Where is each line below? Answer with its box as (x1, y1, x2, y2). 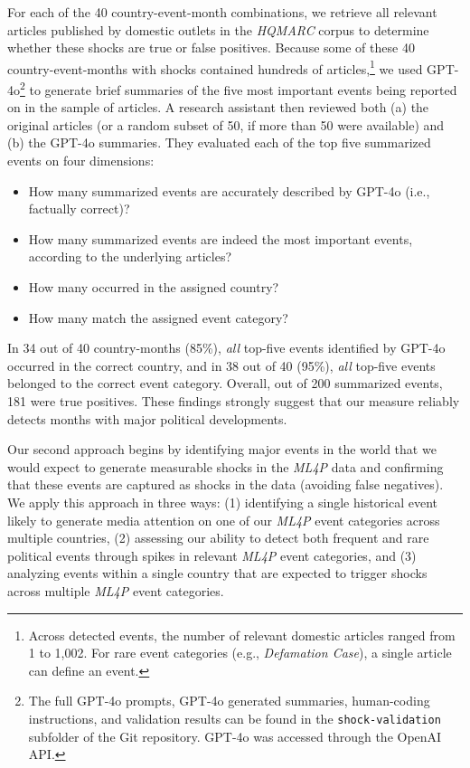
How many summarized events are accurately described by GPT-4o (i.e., (28, 181, 430, 200)
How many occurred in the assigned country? (28, 278, 279, 297)
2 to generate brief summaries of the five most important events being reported (20, 78, 457, 99)
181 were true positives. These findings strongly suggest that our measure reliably (7, 392, 460, 410)
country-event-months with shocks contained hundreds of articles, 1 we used (7, 56, 423, 78)
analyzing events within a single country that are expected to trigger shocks (7, 564, 428, 583)
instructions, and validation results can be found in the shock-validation (28, 708, 441, 727)
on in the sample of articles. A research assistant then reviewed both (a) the (7, 98, 429, 117)
